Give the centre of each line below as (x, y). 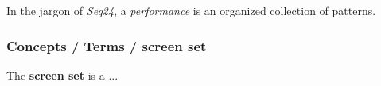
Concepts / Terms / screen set (107, 45)
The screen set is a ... (62, 75)
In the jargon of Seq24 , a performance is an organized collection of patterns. (191, 10)
